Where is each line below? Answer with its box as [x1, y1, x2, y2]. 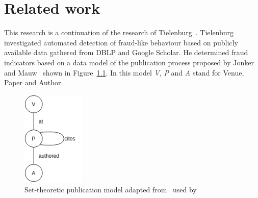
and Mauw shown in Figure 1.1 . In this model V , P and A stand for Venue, [4, 67, 244, 78]
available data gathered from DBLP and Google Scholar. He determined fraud [4, 47, 248, 58]
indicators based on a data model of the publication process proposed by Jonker [4, 57, 254, 67]
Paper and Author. [4, 77, 63, 88]
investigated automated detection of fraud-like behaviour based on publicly [4, 37, 238, 47]
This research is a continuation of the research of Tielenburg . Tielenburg [4, 27, 234, 38]
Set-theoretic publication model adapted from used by [24, 184, 197, 195]
